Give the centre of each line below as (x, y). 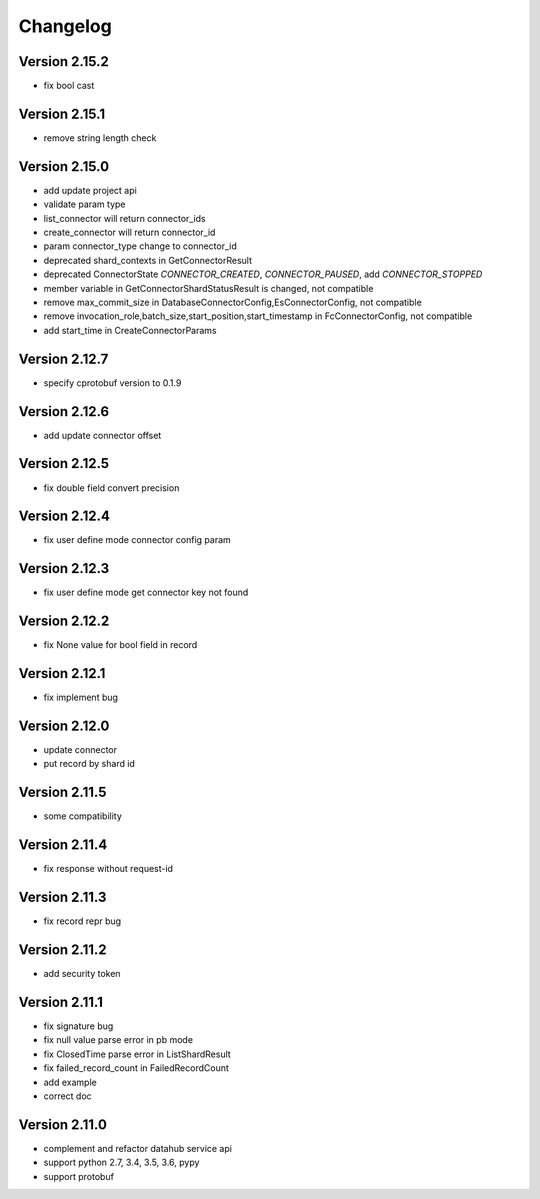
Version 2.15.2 (64, 61)
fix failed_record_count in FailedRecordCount (136, 1068)
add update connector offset (102, 435)
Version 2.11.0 (62, 1124)
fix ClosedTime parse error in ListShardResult (137, 1054)
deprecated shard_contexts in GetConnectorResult (148, 260)
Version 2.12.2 (64, 621)
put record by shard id (89, 764)
